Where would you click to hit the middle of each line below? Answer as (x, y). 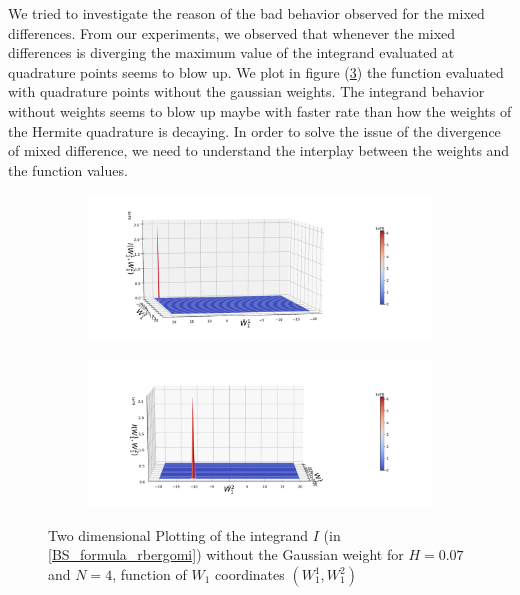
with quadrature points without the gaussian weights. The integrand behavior (246, 91)
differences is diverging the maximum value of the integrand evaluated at (231, 52)
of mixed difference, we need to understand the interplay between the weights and (259, 150)
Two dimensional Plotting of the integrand (178, 534)
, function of (149, 574)
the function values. (68, 169)
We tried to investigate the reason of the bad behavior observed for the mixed (246, 13)
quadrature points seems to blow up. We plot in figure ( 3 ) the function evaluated (256, 71)
